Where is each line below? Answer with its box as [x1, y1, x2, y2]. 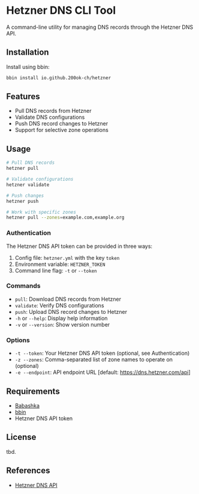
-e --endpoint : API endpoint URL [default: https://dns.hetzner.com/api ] [14, 369, 191, 376]
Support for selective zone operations [14, 127, 109, 134]
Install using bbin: [6, 63, 50, 70]
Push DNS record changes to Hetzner [14, 120, 108, 127]
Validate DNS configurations [14, 113, 85, 121]
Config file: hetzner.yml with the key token [14, 254, 120, 261]
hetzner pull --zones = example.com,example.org [6, 214, 125, 221]
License [6, 432, 37, 442]
